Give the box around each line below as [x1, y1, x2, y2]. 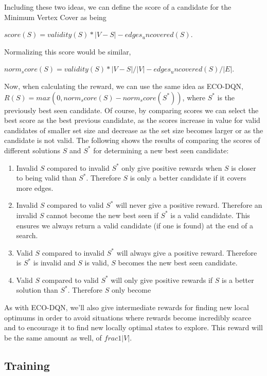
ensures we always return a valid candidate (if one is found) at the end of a [16, 220, 253, 230]
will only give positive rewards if [111, 274, 213, 285]
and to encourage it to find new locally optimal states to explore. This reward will [4, 322, 263, 333]
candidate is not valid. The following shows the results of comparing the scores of [4, 135, 260, 146]
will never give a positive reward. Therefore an [116, 200, 262, 210]
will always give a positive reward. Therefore [116, 247, 257, 258]
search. [16, 230, 38, 241]
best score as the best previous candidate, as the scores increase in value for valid [4, 115, 260, 126]
